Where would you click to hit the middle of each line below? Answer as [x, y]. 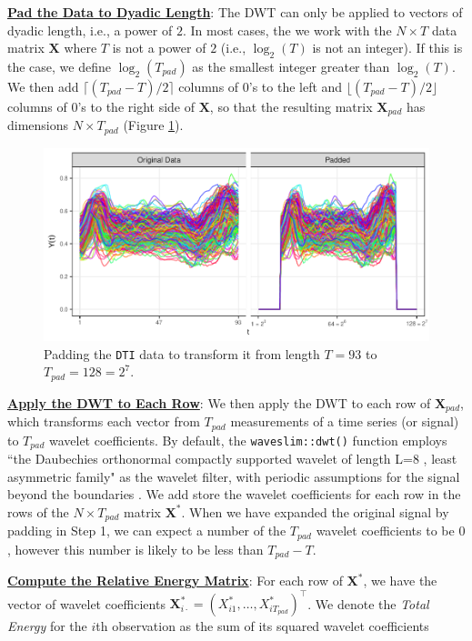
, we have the [400, 581]
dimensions [38, 125]
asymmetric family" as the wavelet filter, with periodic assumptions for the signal [234, 476]
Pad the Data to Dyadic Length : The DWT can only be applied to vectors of [235, 12]
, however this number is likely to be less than [136, 549]
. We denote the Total [368, 603]
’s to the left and [296, 86]
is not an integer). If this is [387, 48]
